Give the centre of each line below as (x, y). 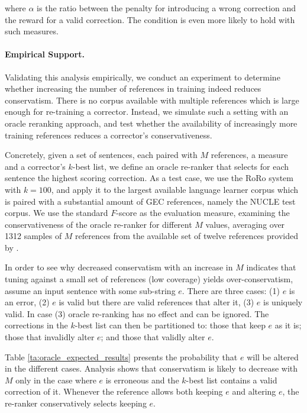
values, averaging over (245, 224)
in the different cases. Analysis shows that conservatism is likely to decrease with (151, 368)
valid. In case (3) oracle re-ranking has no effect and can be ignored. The (137, 313)
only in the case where (56, 380)
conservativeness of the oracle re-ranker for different (98, 224)
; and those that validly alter (153, 337)
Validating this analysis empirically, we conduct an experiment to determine (143, 77)
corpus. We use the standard (56, 213)
